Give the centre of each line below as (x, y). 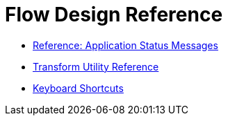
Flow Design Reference (114, 15)
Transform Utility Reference (96, 66)
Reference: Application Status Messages (125, 45)
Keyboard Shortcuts (78, 88)
